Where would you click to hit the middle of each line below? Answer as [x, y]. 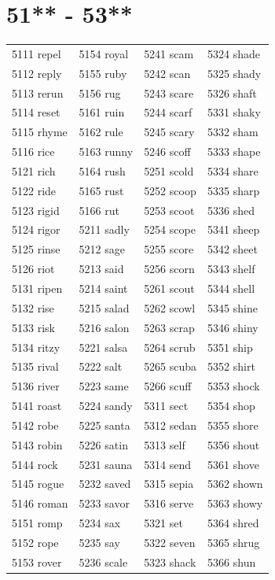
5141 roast [37, 406]
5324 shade [234, 53]
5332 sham [233, 132]
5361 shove [233, 464]
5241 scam [169, 53]
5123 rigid [36, 210]
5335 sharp [234, 190]
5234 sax [100, 523]
